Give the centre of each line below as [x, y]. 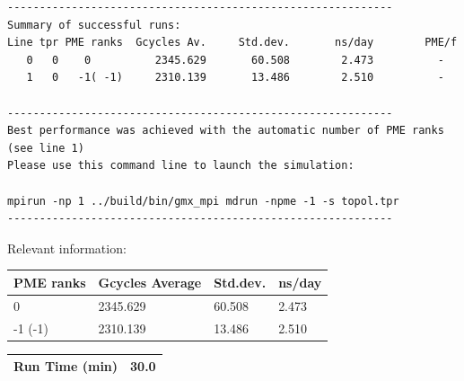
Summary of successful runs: [94, 25]
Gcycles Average [150, 282]
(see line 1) [46, 148]
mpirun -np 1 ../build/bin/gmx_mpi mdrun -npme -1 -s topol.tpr [203, 201]
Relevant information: [67, 248]
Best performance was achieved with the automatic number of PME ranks [226, 131]
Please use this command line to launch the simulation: [181, 166]
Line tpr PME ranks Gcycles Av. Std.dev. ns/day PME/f [232, 43]
